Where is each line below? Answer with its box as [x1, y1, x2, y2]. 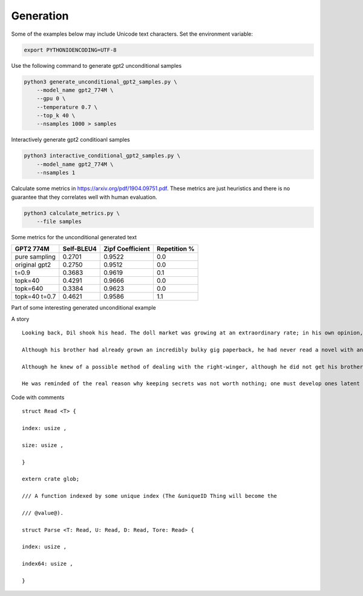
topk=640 [15, 285, 44, 293]
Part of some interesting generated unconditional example [11, 304, 157, 311]
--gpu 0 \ [36, 95, 66, 102]
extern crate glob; [22, 475, 80, 483]
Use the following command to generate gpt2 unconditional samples [11, 62, 182, 69]
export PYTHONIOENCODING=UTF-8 [24, 46, 117, 53]
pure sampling [15, 253, 56, 261]
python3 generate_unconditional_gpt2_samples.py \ [24, 78, 178, 85]
